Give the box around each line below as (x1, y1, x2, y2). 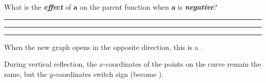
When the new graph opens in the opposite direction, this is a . (4, 41, 203, 52)
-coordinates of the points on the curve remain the (103, 59, 261, 69)
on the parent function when (80, 2, 169, 12)
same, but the (4, 68, 48, 79)
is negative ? (178, 2, 217, 12)
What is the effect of (4, 2, 71, 12)
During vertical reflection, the (4, 59, 97, 69)
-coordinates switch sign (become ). (53, 68, 164, 79)
